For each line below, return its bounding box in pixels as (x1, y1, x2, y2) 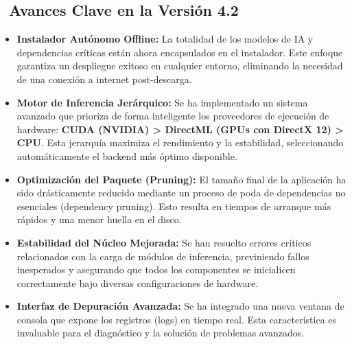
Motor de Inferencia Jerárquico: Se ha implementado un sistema (16, 95, 308, 109)
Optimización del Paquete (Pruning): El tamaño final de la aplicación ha (16, 172, 347, 186)
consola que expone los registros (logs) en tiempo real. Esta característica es (16, 312, 337, 326)
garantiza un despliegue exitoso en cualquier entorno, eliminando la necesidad (16, 58, 343, 73)
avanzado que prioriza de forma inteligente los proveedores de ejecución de (16, 108, 329, 123)
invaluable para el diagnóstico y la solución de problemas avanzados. (16, 325, 305, 340)
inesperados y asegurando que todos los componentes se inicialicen (16, 262, 296, 277)
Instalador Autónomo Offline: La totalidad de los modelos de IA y (16, 32, 314, 46)
